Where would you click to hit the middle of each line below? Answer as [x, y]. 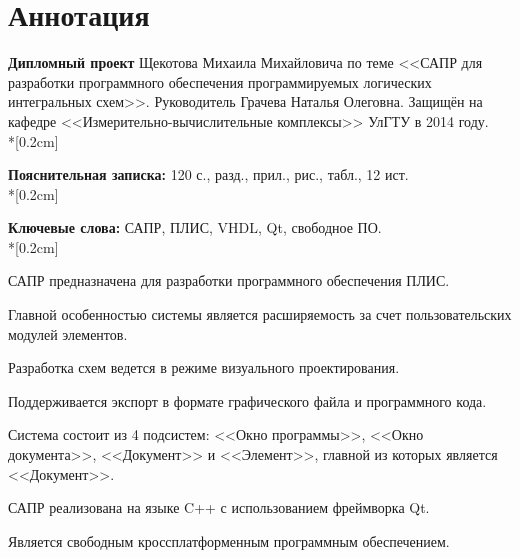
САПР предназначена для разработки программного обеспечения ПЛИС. [229, 280]
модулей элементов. [68, 333]
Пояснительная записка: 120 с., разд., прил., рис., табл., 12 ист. [208, 174]
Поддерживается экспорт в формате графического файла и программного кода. [247, 400]
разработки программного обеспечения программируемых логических [220, 81]
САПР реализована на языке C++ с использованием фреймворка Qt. [219, 507]
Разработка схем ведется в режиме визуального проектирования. [204, 367]
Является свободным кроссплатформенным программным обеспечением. [229, 540]
